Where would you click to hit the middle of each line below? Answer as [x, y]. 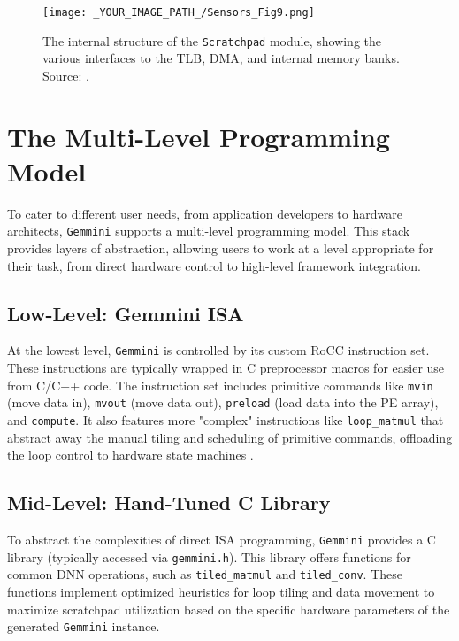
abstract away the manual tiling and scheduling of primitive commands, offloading [230, 437]
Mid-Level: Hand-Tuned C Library [169, 502]
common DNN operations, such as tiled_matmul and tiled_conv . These [205, 574]
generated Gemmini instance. [84, 626]
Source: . [66, 75]
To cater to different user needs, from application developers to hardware [205, 213]
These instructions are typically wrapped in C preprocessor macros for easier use [226, 368]
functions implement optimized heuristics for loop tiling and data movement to [221, 592]
